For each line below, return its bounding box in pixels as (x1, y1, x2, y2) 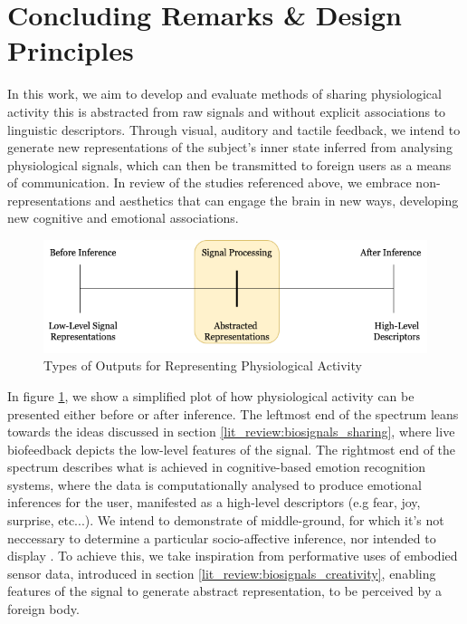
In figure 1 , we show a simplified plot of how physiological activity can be (7, 386, 415, 405)
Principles (7, 32, 134, 69)
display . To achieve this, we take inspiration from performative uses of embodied (7, 546, 458, 565)
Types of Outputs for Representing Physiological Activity (43, 356, 362, 375)
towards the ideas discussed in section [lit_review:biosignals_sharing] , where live (7, 422, 455, 441)
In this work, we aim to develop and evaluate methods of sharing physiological (7, 84, 442, 103)
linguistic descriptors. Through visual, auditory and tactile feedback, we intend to (7, 120, 461, 139)
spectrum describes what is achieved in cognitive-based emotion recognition (7, 457, 426, 476)
